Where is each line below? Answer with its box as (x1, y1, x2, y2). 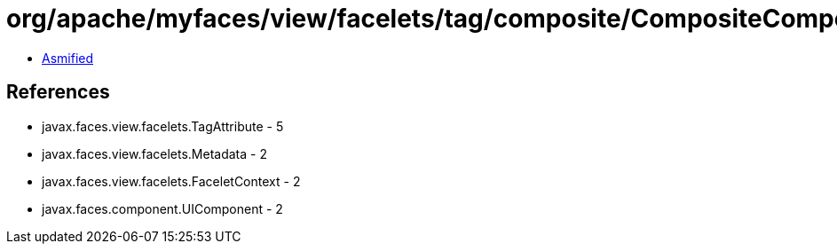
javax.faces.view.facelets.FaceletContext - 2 (42, 173, 301, 189)
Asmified (42, 50, 94, 66)
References (6, 81, 110, 104)
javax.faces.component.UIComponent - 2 (42, 200, 283, 216)
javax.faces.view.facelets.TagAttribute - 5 (42, 118, 284, 134)
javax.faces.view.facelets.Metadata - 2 (42, 145, 267, 161)
